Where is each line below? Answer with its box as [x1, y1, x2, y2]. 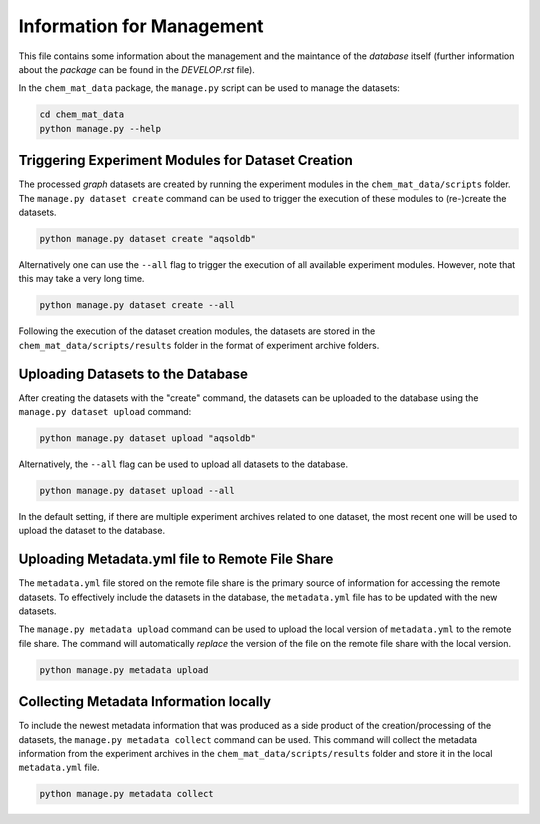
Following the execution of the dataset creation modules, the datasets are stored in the [18, 325, 376, 337]
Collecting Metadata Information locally [18, 693, 272, 710]
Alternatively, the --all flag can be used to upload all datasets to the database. [18, 458, 349, 470]
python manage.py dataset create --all [39, 300, 235, 311]
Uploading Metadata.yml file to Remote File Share [18, 551, 334, 568]
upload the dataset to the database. [18, 525, 165, 537]
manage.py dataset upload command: [18, 406, 192, 417]
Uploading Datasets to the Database [18, 365, 249, 382]
